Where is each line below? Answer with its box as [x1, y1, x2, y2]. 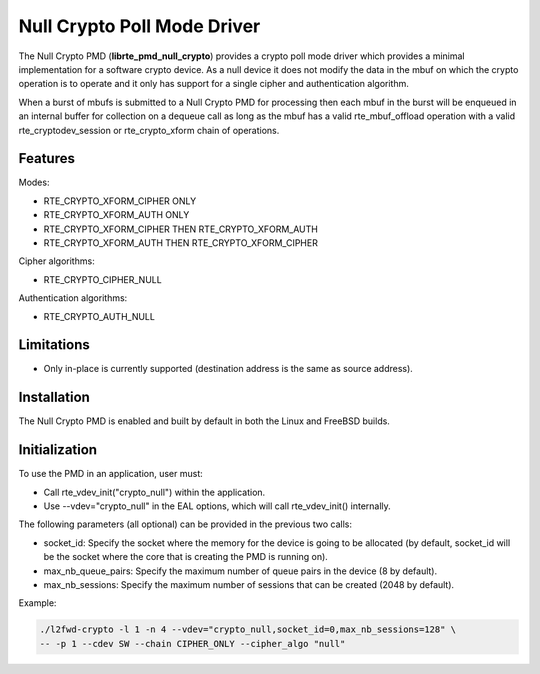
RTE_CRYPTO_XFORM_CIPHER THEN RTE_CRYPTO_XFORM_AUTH [43, 223, 319, 235]
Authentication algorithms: [18, 292, 128, 304]
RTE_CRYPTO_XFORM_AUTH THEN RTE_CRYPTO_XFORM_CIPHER [43, 236, 319, 249]
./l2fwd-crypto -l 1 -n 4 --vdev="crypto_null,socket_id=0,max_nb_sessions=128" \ [39, 624, 457, 635]
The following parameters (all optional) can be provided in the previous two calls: [18, 518, 353, 530]
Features [18, 150, 75, 167]
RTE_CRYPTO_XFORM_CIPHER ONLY [43, 195, 197, 207]
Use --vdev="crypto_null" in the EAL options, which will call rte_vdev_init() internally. [43, 500, 392, 512]
